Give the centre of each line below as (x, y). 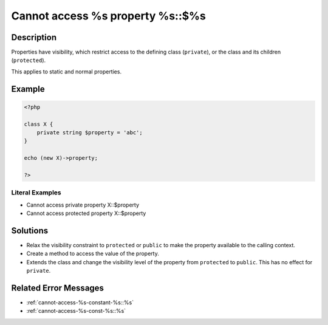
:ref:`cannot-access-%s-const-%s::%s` (76, 311)
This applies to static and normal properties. (66, 71)
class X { (39, 124)
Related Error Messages (58, 288)
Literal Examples (36, 193)
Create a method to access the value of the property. (93, 254)
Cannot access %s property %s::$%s (108, 16)
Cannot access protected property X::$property (86, 213)
